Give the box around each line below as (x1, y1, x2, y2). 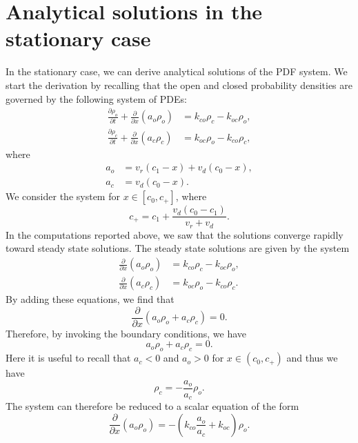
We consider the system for (6, 189, 120, 204)
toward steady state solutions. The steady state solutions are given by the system (6, 241, 350, 255)
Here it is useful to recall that (6, 351, 131, 365)
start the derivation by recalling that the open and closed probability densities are (6, 77, 352, 92)
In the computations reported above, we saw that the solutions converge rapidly (6, 227, 344, 242)
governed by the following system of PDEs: (6, 91, 187, 106)
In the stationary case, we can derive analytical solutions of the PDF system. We (6, 64, 348, 79)
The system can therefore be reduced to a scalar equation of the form (6, 399, 299, 413)
